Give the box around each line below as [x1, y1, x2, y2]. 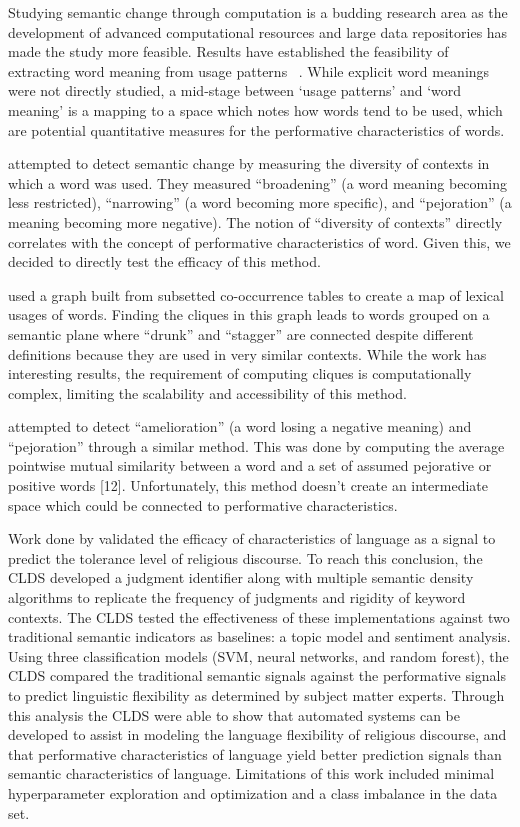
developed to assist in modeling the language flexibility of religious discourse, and [8, 724, 507, 745]
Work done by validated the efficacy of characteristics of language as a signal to [8, 528, 496, 549]
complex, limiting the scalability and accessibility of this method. [8, 382, 407, 403]
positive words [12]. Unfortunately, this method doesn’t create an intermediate [8, 475, 488, 496]
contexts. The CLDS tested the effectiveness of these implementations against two [8, 606, 510, 627]
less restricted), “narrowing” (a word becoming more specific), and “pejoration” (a [8, 192, 512, 213]
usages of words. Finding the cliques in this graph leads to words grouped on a [8, 304, 490, 325]
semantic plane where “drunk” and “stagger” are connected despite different [8, 323, 474, 344]
